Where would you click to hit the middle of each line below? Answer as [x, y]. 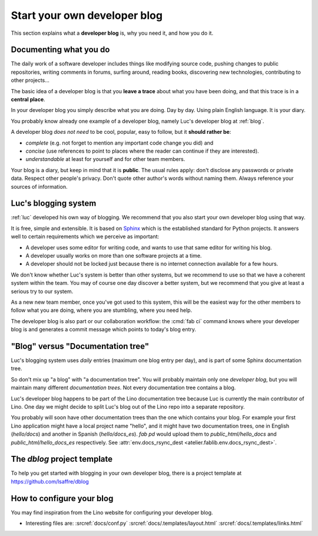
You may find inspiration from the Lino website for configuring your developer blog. [112, 512]
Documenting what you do [60, 50]
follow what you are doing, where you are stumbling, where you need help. [102, 310]
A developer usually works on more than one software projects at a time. [114, 256]
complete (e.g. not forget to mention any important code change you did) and [120, 143]
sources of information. [39, 186]
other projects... [30, 80]
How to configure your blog [62, 498]
